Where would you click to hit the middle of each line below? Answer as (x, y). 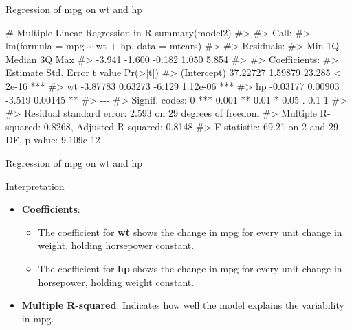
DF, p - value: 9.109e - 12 (53, 140)
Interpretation (35, 186)
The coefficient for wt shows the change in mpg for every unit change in (190, 232)
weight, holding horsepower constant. (116, 245)
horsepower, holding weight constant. (116, 282)
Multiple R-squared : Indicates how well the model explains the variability (183, 305)
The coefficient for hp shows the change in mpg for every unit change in (190, 268)
